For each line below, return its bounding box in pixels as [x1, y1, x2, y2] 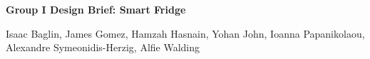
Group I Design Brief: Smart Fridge [6, 2, 186, 16]
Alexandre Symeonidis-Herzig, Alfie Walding [6, 40, 200, 55]
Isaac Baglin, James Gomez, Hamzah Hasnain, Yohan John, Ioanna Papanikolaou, [6, 26, 365, 41]
